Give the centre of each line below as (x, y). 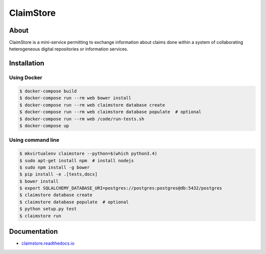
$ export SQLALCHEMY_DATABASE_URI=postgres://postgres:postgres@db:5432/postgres (121, 188)
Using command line (34, 140)
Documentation (33, 232)
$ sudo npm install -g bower (55, 167)
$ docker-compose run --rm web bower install (75, 98)
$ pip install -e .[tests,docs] (59, 174)
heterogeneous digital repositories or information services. (69, 49)
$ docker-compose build (48, 91)
